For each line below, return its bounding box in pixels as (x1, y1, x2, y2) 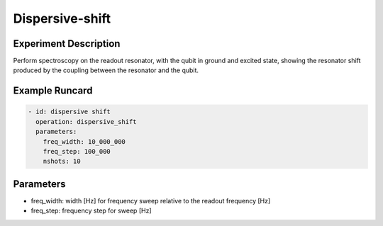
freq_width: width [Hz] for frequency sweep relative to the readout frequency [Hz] (30, 196, 271, 205)
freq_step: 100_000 (43, 147, 111, 156)
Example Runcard (13, 85, 93, 97)
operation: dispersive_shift (35, 118, 138, 125)
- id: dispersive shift (28, 108, 111, 116)
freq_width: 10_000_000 (43, 137, 126, 145)
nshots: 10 (43, 157, 81, 166)
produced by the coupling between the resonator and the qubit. (13, 66, 199, 74)
